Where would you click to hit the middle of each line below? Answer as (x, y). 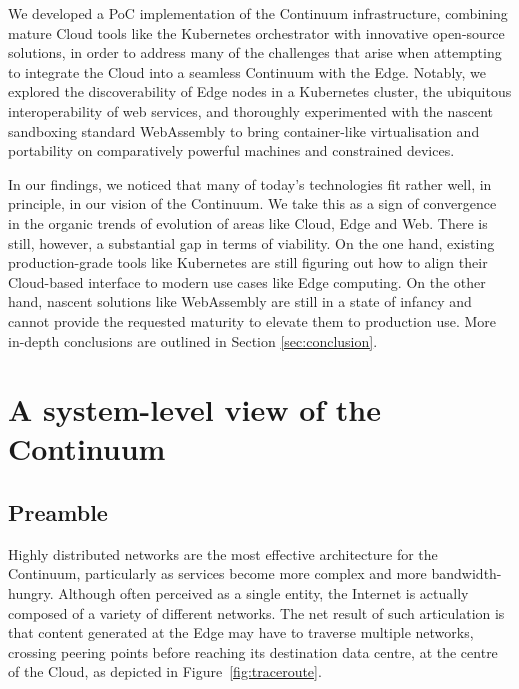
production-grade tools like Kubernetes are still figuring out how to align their (248, 262)
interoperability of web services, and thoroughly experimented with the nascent (250, 110)
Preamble (58, 512)
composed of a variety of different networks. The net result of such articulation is (256, 612)
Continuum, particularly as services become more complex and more (217, 573)
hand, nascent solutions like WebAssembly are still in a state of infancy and (240, 301)
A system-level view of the (194, 409)
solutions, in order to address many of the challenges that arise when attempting (255, 52)
